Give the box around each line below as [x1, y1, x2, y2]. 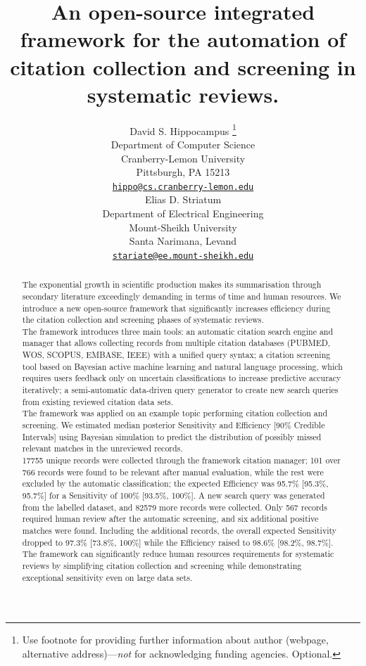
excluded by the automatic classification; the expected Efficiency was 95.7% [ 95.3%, [22, 478, 329, 489]
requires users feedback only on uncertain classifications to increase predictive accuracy [22, 372, 341, 384]
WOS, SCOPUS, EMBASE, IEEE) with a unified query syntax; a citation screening [22, 349, 331, 361]
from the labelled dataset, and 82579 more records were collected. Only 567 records [22, 501, 327, 513]
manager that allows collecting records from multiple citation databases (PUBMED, [22, 337, 331, 349]
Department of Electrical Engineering [102, 205, 264, 220]
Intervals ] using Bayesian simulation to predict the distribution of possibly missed [22, 430, 322, 442]
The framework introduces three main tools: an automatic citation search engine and [22, 325, 334, 337]
